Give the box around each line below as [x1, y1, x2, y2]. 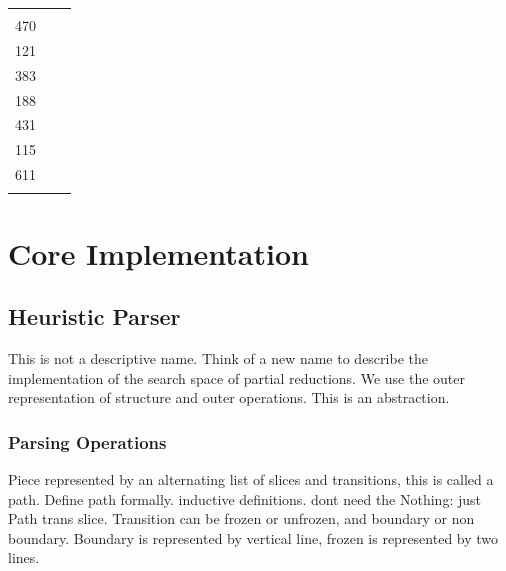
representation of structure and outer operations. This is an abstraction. [8, 387, 450, 408]
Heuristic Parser [8, 301, 181, 332]
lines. [8, 547, 40, 568]
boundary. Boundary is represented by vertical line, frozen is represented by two [8, 527, 499, 548]
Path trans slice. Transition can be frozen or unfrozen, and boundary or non [8, 508, 475, 529]
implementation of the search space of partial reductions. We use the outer [8, 367, 466, 388]
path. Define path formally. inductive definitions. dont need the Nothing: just [8, 488, 481, 509]
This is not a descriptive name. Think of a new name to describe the [8, 347, 428, 368]
